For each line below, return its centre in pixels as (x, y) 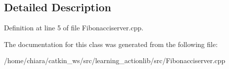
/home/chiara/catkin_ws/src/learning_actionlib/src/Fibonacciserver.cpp (115, 60)
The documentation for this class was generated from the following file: (111, 44)
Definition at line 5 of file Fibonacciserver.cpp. (74, 28)
